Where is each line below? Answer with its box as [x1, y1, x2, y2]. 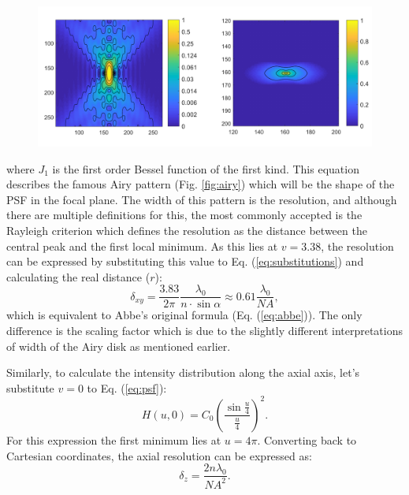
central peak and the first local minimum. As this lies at [6, 237, 278, 254]
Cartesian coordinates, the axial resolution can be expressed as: [6, 447, 312, 463]
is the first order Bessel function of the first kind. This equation [52, 160, 359, 177]
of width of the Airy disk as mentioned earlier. [6, 337, 231, 354]
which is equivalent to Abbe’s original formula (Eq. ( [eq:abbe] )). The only [6, 307, 363, 323]
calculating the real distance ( [6, 268, 151, 285]
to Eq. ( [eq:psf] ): [87, 379, 167, 396]
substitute [6, 379, 54, 396]
